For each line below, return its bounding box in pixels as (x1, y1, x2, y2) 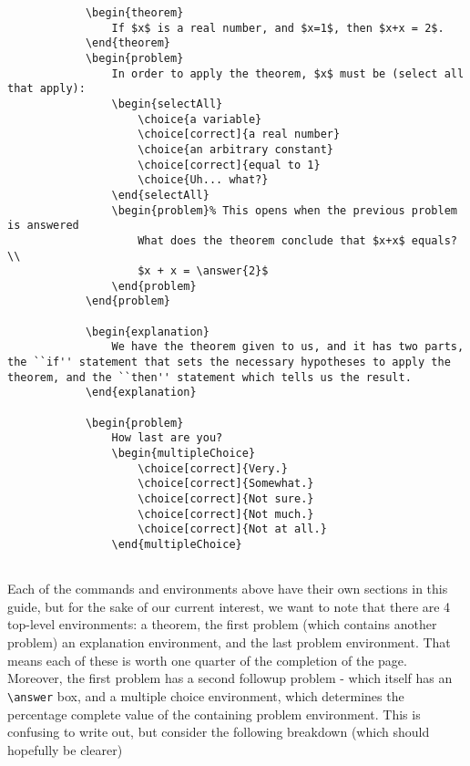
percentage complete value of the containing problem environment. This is (7, 704, 421, 723)
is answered (7, 219, 79, 233)
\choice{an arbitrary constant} (138, 142, 333, 156)
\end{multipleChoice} (111, 537, 242, 551)
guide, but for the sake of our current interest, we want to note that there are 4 (7, 596, 451, 616)
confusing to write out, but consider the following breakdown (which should (7, 722, 430, 741)
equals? (411, 233, 457, 247)
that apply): (7, 82, 86, 96)
